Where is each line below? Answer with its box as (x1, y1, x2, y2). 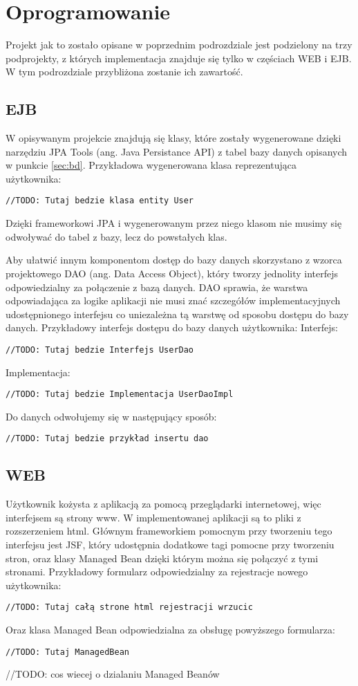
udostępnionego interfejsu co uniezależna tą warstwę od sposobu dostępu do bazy (6, 306, 349, 321)
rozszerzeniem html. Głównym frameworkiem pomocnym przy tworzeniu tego (6, 523, 332, 538)
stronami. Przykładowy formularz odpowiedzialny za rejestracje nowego (6, 564, 308, 579)
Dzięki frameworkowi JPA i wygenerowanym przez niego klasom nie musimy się (6, 216, 342, 230)
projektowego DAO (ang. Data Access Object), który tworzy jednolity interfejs (6, 266, 339, 280)
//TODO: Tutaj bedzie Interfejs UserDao (6, 344, 194, 355)
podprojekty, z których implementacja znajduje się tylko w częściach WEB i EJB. (6, 50, 352, 65)
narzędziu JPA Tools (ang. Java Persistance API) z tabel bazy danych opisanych (6, 144, 348, 158)
